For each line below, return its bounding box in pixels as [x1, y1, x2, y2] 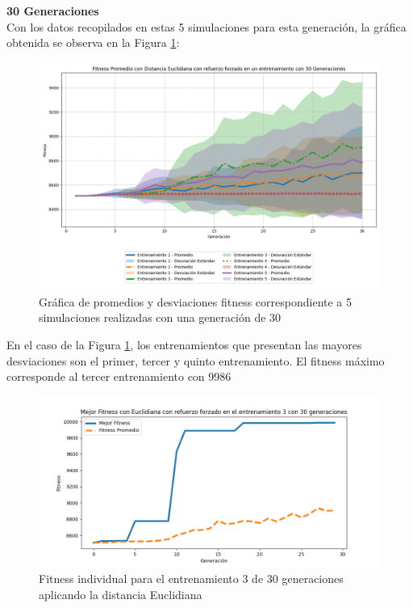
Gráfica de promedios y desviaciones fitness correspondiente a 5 [39, 293, 353, 310]
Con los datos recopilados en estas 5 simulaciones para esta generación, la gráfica [6, 18, 407, 35]
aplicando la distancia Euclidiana [39, 585, 202, 602]
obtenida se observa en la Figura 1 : [6, 34, 180, 51]
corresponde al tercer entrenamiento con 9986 [6, 368, 232, 385]
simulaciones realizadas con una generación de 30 [39, 309, 282, 326]
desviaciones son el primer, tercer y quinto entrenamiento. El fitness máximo [6, 352, 385, 369]
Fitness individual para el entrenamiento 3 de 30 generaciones [39, 570, 344, 587]
